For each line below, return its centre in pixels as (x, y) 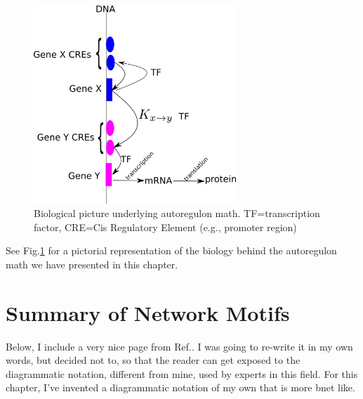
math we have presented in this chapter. (92, 264)
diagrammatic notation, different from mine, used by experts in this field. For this (182, 373)
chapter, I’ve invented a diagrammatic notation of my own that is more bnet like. (180, 387)
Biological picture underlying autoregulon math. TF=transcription (177, 213)
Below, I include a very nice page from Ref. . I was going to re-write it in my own (179, 346)
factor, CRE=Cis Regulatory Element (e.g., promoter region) (165, 227)
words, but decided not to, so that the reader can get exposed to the (153, 360)
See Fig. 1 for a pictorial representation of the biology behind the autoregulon (171, 250)
